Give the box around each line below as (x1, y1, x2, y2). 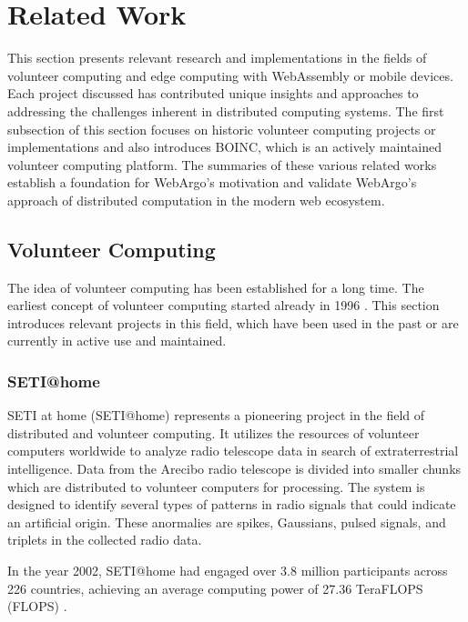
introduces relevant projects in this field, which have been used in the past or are (7, 313, 459, 332)
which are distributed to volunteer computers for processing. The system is (7, 477, 425, 496)
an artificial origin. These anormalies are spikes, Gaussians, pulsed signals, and (7, 512, 446, 531)
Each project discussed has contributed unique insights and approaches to (7, 84, 419, 103)
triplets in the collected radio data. (7, 530, 202, 549)
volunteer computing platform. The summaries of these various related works (7, 155, 437, 174)
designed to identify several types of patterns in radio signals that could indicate (7, 495, 456, 514)
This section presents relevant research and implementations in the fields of (7, 48, 427, 67)
